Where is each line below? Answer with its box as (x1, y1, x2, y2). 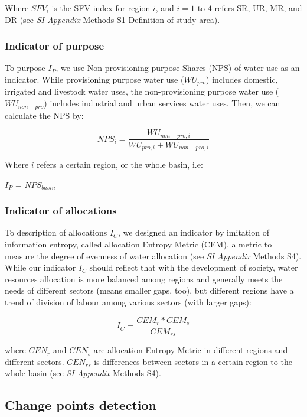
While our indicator (5, 261, 76, 273)
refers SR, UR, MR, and (214, 2, 302, 14)
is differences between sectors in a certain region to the (94, 355, 292, 367)
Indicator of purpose (5, 38, 104, 53)
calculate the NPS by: (5, 109, 84, 121)
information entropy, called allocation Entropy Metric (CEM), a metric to (5, 238, 272, 250)
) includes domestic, (206, 73, 278, 85)
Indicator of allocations (5, 203, 117, 218)
